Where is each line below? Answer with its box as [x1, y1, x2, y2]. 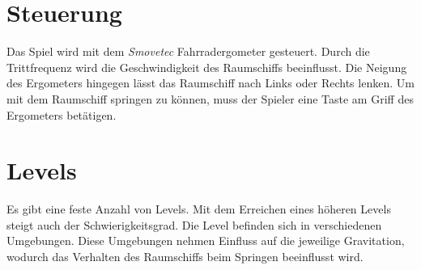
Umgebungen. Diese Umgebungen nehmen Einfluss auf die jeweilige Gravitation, [6, 232, 405, 249]
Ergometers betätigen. [6, 106, 117, 123]
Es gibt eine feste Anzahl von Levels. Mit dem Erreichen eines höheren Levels [6, 200, 391, 217]
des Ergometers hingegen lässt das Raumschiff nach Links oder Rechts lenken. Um [6, 74, 415, 91]
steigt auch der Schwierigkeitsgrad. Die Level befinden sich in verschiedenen [6, 216, 382, 233]
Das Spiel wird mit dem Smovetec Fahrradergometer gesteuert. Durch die [6, 43, 370, 60]
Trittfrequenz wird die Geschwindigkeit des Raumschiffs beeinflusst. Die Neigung [6, 58, 407, 75]
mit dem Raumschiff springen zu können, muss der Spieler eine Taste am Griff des [6, 90, 414, 107]
